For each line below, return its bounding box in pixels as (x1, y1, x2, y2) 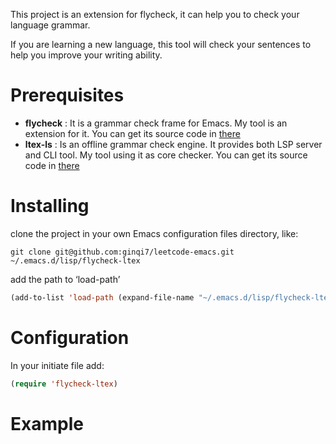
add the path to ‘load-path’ (10, 273, 121, 285)
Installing (10, 195, 90, 218)
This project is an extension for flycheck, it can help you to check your (10, 9, 300, 20)
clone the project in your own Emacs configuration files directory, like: (10, 227, 299, 239)
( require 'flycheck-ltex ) (10, 379, 118, 389)
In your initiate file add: (10, 359, 105, 371)
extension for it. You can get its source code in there (24, 127, 241, 139)
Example (10, 412, 84, 435)
